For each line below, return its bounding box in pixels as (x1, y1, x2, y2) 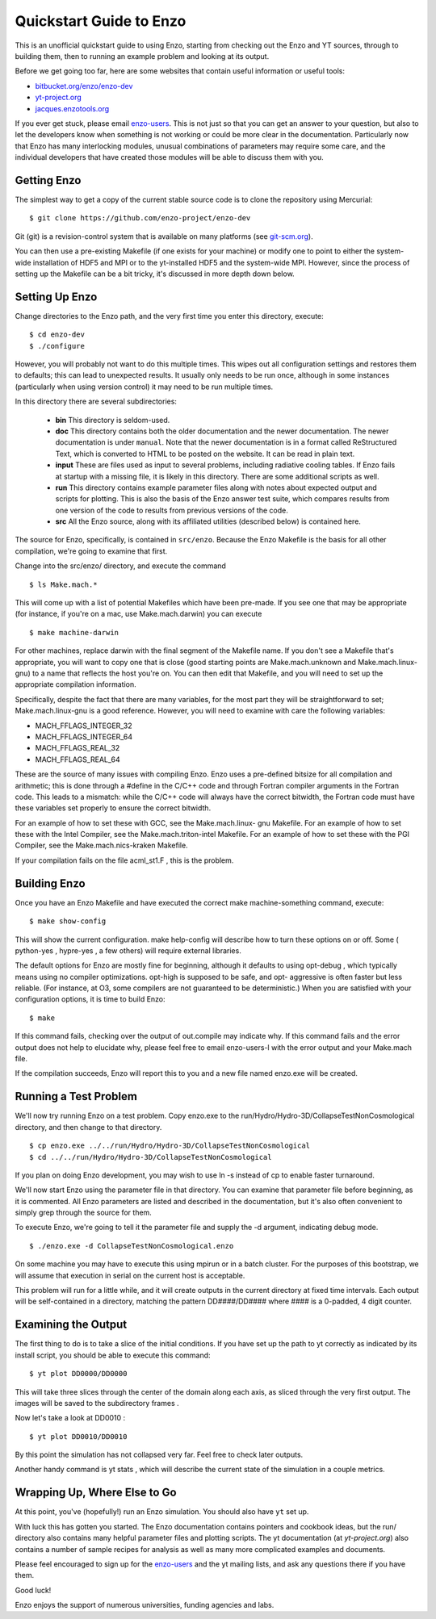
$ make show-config (29, 917, 107, 926)
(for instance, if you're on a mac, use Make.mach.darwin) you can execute (15, 609, 262, 619)
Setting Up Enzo (15, 290, 98, 303)
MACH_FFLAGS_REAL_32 (35, 743, 120, 753)
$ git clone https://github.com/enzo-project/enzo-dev (29, 214, 251, 223)
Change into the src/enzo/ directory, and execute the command (15, 561, 226, 571)
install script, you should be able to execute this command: (15, 1350, 211, 1360)
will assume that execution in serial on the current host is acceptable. (15, 1270, 245, 1280)
